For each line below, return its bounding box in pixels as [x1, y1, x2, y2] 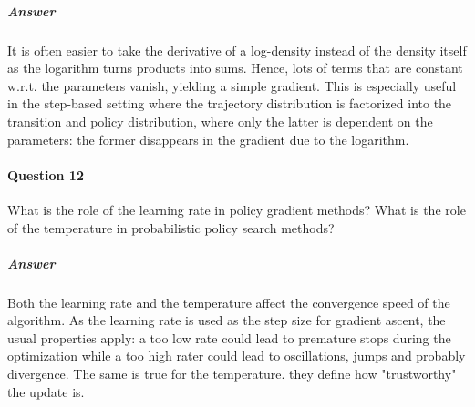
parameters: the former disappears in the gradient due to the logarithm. [7, 129, 409, 148]
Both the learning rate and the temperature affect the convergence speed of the [7, 292, 450, 311]
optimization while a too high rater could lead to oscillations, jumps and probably [7, 346, 466, 365]
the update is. [7, 382, 85, 401]
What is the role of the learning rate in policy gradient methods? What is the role [7, 199, 466, 219]
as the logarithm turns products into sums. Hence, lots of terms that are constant [7, 58, 463, 77]
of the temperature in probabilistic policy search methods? [7, 218, 335, 237]
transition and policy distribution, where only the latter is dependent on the [7, 111, 433, 130]
